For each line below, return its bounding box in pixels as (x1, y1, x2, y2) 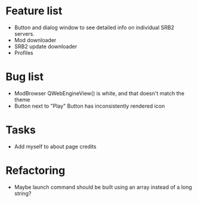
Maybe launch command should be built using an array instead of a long (14, 183, 192, 190)
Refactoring (5, 164, 66, 177)
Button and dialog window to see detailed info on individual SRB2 (14, 24, 174, 31)
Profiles (14, 49, 33, 56)
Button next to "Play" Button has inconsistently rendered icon (14, 102, 165, 110)
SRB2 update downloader (14, 43, 78, 50)
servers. (14, 30, 35, 37)
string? (14, 189, 32, 197)
